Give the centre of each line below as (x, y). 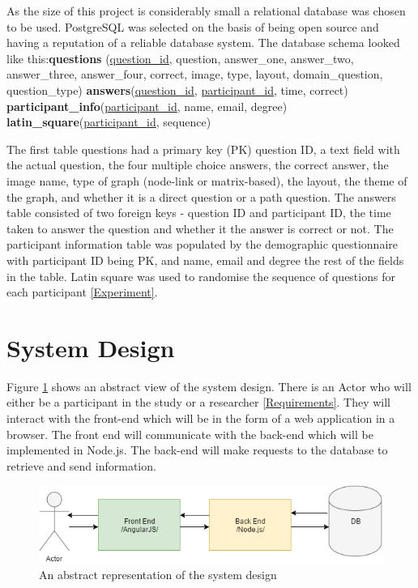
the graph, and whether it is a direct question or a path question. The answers (201, 196)
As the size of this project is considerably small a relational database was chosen (206, 11)
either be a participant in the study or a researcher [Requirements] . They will (198, 402)
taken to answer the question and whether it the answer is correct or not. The (200, 228)
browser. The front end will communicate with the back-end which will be (190, 434)
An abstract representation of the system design (158, 574)
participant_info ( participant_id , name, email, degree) (147, 106)
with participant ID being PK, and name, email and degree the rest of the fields (205, 260)
